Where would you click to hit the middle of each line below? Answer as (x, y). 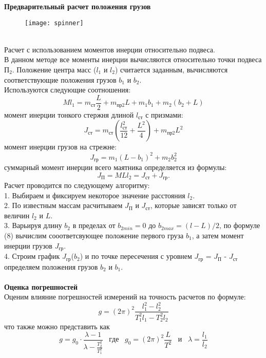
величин (17, 215)
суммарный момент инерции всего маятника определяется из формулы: (116, 167)
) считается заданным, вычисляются (171, 70)
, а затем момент (218, 235)
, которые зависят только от (193, 205)
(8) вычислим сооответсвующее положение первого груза (94, 235)
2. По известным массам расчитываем (63, 205)
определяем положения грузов (51, 266)
